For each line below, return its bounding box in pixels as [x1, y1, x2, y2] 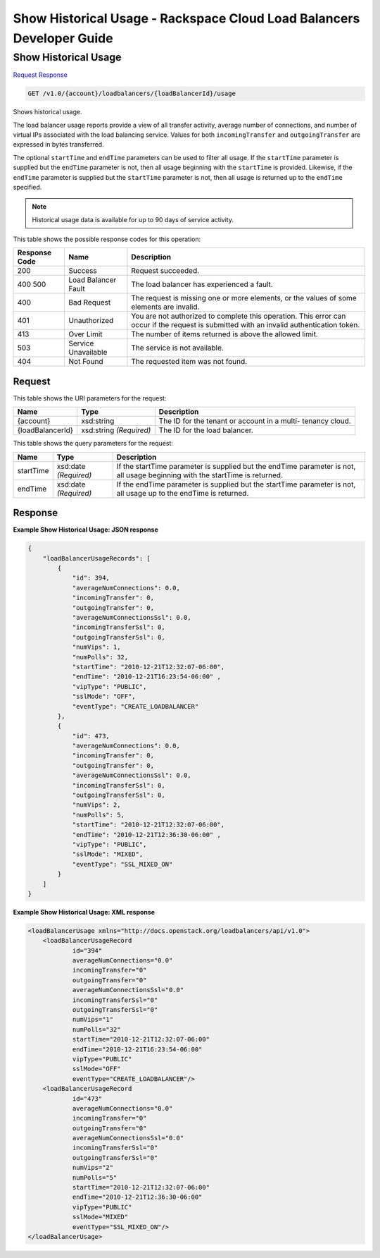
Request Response [13, 71, 68, 79]
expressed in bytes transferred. [13, 140, 105, 149]
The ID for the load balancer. [158, 425, 253, 435]
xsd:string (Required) [81, 425, 151, 435]
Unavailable [68, 348, 108, 358]
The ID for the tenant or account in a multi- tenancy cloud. [158, 416, 351, 426]
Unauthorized [68, 316, 114, 326]
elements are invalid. [131, 302, 200, 312]
